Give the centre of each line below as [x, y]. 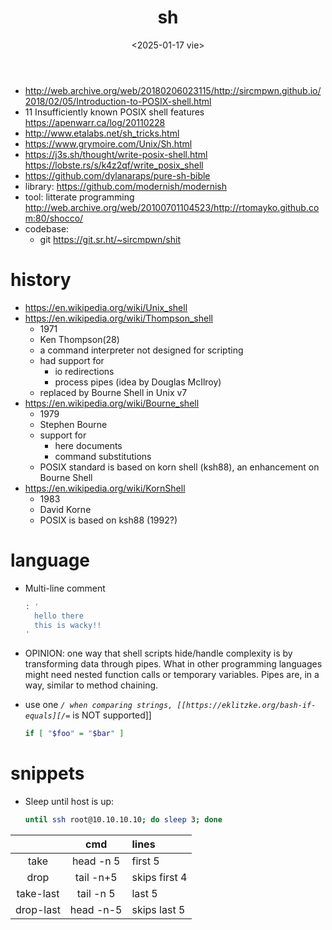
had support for [72, 360]
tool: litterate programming [79, 197]
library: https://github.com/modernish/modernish [126, 186]
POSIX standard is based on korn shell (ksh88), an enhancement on [179, 467]
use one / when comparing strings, [98, 705]
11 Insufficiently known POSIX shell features [114, 112]
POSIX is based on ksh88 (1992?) [108, 520]
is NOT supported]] [112, 715]
